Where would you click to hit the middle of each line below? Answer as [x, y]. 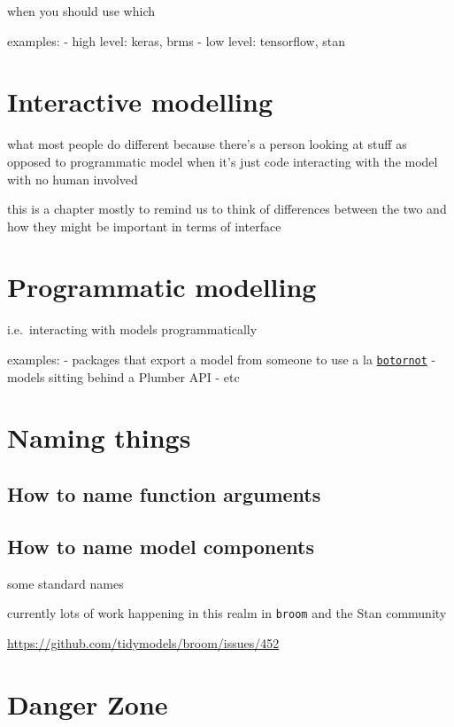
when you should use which [81, 11]
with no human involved [73, 179]
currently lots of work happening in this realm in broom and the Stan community [227, 613]
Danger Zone [88, 704]
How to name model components [161, 546]
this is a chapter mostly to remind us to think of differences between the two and [227, 209]
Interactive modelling [140, 102]
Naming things [99, 438]
